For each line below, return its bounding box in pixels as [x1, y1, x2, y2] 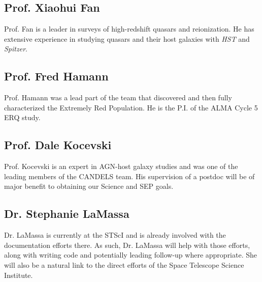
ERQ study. [4, 112, 41, 123]
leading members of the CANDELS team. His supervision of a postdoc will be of [4, 171, 255, 181]
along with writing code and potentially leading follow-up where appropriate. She [4, 249, 257, 260]
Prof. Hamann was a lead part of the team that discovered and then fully [4, 92, 232, 103]
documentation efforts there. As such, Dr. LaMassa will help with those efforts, [4, 239, 250, 250]
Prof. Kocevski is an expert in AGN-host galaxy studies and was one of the [4, 161, 238, 172]
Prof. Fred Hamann [4, 68, 109, 84]
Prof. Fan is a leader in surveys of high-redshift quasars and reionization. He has [4, 23, 254, 34]
